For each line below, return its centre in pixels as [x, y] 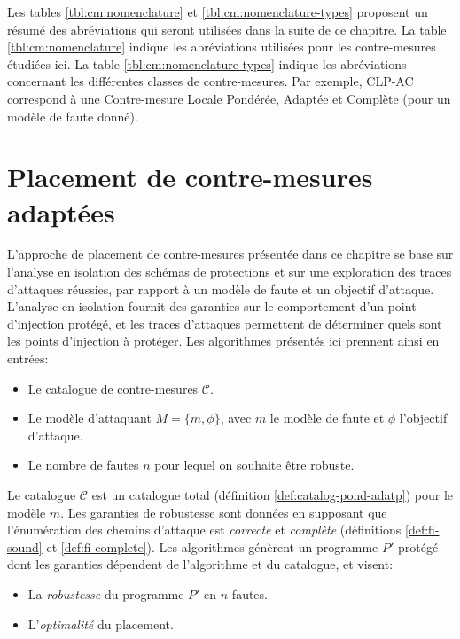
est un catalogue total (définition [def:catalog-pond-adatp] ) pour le [273, 495]
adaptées [61, 211]
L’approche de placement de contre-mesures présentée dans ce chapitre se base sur [230, 254]
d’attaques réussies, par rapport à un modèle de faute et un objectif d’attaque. [221, 288]
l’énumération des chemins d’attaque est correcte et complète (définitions [204, 530]
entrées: [28, 358]
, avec [236, 418]
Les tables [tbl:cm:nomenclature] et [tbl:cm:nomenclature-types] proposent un [218, 12]
